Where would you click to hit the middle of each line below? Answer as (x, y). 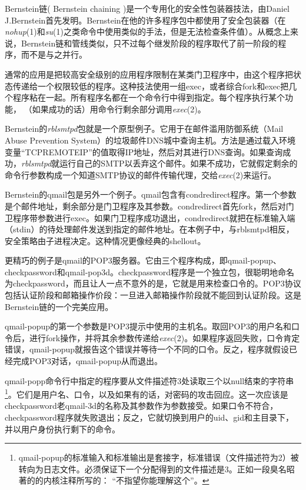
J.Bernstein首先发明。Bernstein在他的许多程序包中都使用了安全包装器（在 (145, 20)
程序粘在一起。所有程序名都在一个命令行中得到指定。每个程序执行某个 (149, 97)
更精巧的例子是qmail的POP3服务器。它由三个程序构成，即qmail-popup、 (143, 260)
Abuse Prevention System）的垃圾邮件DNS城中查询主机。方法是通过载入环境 (150, 140)
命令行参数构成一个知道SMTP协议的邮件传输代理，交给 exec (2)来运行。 (141, 174)
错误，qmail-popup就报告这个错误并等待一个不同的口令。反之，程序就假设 (147, 349)
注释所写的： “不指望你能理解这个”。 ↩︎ (134, 480)
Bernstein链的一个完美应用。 (59, 306)
